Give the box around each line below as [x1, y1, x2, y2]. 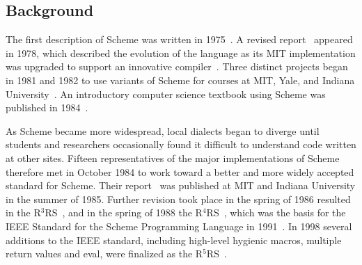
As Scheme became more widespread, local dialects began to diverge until [6, 123, 320, 138]
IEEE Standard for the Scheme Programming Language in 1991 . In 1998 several [6, 218, 352, 233]
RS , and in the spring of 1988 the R [45, 205, 203, 220]
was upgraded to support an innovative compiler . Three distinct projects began [6, 59, 348, 74]
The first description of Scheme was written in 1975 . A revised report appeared [6, 32, 353, 47]
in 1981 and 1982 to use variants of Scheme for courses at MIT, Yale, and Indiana [6, 72, 355, 87]
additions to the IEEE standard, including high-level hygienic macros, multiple [6, 232, 342, 247]
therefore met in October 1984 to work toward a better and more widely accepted [6, 164, 354, 179]
